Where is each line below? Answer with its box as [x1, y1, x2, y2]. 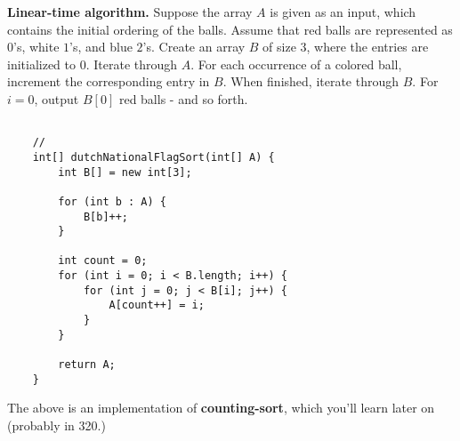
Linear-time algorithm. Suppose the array [7, 3, 253, 20]
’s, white [13, 37, 60, 56]
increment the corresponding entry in [7, 72, 210, 91]
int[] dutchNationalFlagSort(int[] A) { [32, 150, 275, 164]
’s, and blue [69, 37, 133, 56]
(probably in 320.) [7, 415, 106, 434]
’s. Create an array [142, 37, 246, 56]
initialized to [7, 54, 77, 73]
